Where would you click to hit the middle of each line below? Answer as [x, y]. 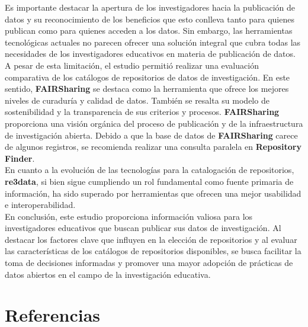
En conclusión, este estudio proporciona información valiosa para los [129, 216]
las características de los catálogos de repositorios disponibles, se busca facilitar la [153, 251]
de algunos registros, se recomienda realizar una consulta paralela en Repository [153, 147]
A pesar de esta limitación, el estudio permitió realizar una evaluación [132, 65]
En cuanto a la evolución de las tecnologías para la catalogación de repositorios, [150, 170]
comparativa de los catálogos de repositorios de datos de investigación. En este [147, 77]
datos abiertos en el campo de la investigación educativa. [108, 274]
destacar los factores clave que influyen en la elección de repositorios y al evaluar [151, 239]
